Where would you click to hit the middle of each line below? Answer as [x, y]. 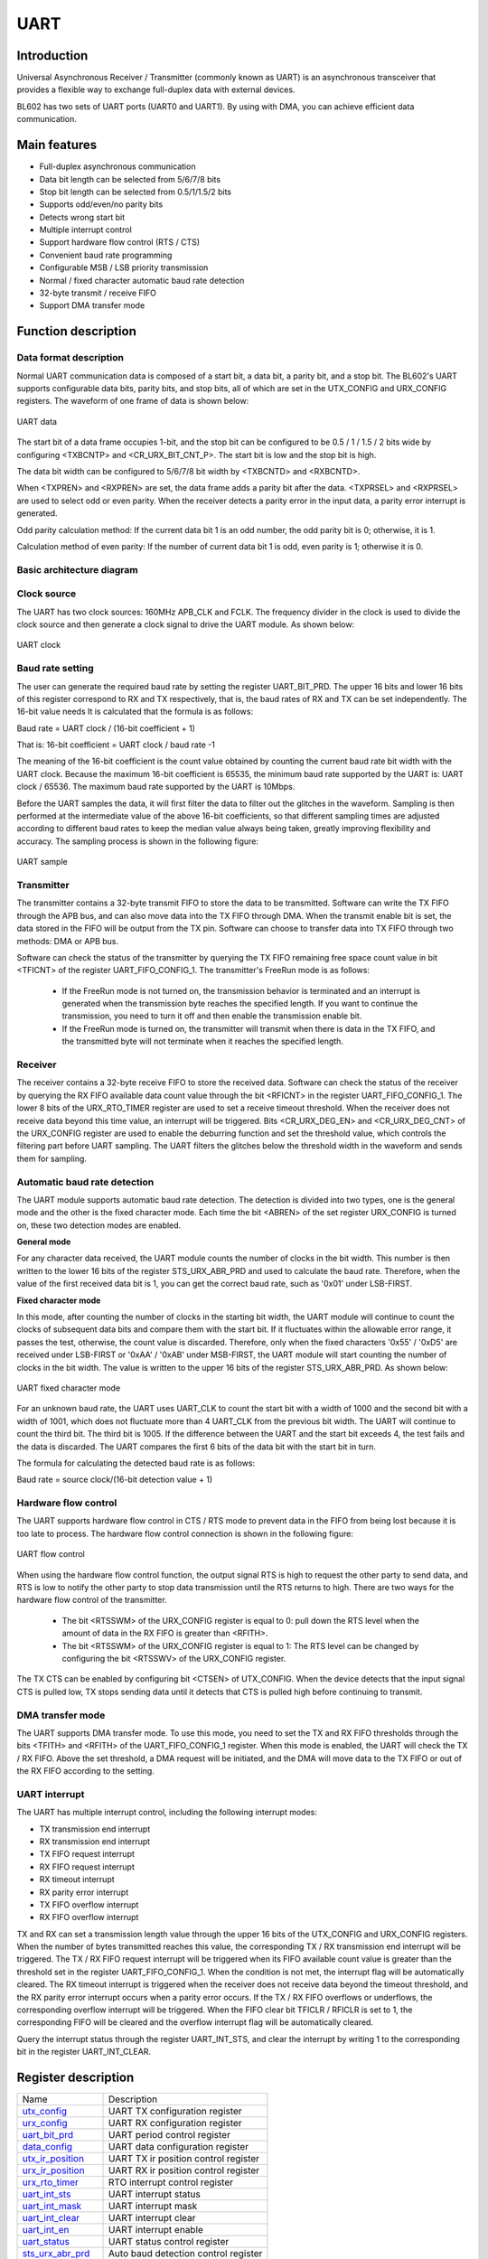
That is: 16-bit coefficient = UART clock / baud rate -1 [116, 745]
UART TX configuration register [176, 2112]
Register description [75, 2078]
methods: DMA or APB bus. [68, 941]
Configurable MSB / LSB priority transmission [124, 267]
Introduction [52, 56]
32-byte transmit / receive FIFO [98, 293]
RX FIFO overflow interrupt [89, 1917]
